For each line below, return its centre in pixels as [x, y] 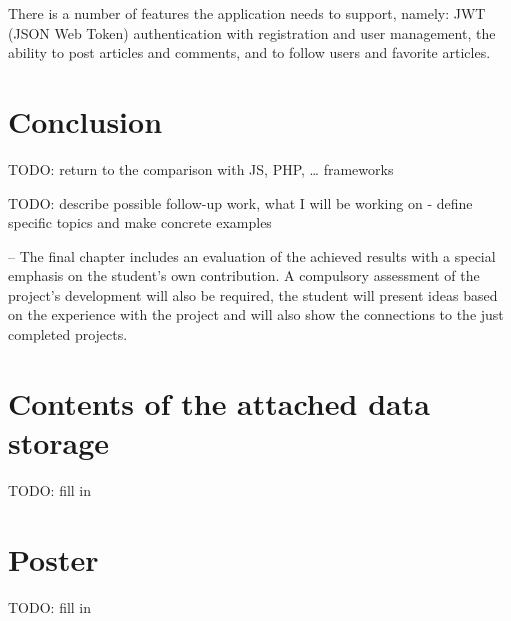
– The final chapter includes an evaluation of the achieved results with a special [252, 255]
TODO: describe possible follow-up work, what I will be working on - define [240, 202]
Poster [53, 558]
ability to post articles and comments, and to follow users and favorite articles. [249, 52]
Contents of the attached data [219, 402]
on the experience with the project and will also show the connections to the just [256, 314]
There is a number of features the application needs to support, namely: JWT [247, 13]
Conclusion [85, 120]
